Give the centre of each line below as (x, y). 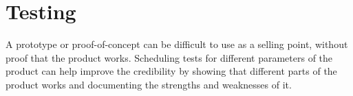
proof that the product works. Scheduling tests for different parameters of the (169, 57)
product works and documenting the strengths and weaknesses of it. (149, 84)
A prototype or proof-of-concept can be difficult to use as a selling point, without (177, 44)
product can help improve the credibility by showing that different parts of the (171, 71)
